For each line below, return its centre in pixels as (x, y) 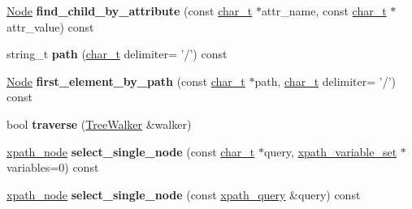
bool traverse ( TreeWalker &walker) (99, 124)
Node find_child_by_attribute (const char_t (130, 11)
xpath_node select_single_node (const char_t (131, 151)
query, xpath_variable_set (330, 151)
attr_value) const (50, 26)
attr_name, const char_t (324, 11)
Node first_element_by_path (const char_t (126, 81)
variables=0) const (53, 167)
